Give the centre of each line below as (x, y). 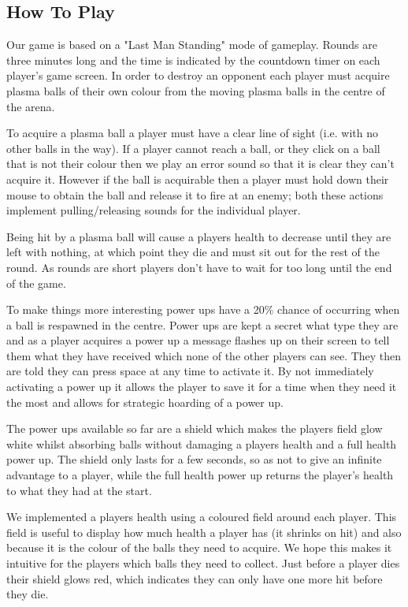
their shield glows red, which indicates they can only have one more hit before (195, 578)
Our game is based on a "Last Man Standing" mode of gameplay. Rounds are (192, 45)
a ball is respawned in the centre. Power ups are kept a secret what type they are (202, 324)
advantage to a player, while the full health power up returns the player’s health (200, 475)
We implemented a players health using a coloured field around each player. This (202, 517)
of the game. (36, 283)
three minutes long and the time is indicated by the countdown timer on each (193, 60)
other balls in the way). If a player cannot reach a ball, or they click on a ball (193, 148)
